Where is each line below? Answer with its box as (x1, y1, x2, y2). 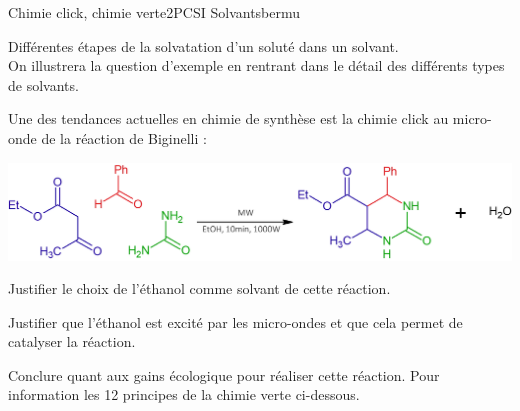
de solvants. (8, 74, 79, 95)
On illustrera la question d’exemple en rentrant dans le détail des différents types (8, 55, 505, 76)
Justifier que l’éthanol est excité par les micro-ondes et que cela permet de (8, 311, 463, 332)
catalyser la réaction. (8, 331, 136, 352)
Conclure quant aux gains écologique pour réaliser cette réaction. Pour (8, 364, 440, 385)
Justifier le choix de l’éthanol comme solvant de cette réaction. (8, 278, 391, 299)
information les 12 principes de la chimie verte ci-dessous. (8, 384, 360, 405)
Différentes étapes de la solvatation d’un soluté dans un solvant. (8, 35, 399, 56)
